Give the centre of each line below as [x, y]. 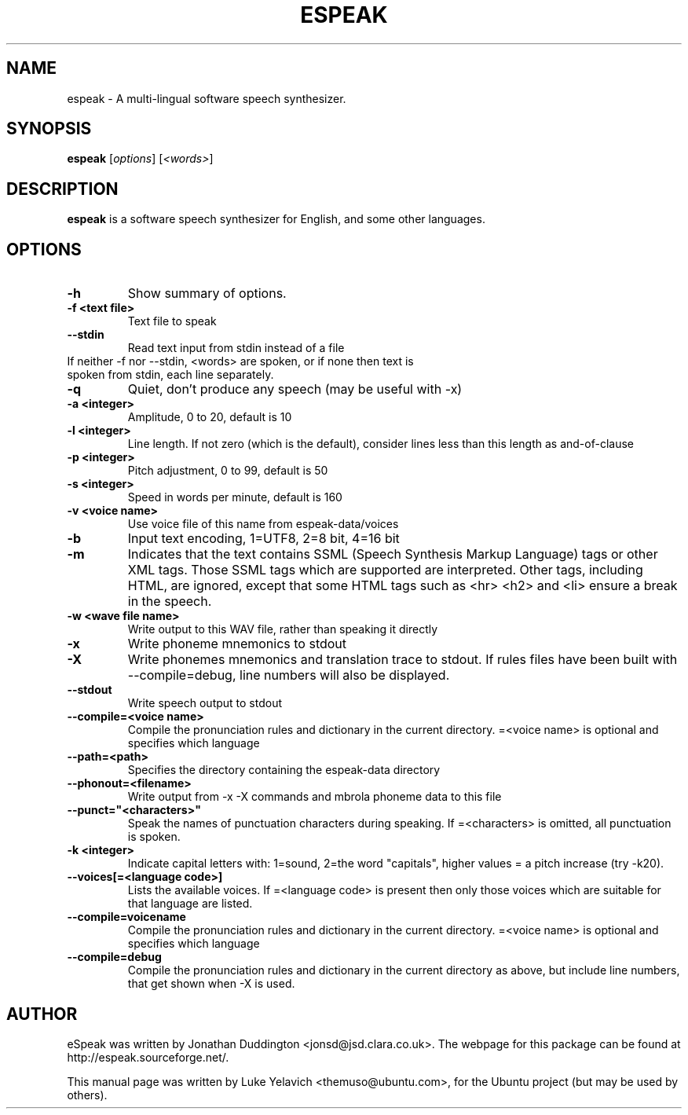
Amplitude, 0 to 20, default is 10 [210, 417]
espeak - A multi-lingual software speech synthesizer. [207, 98]
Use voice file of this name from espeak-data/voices [263, 524]
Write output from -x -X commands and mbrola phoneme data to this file [315, 797]
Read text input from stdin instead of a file [236, 348]
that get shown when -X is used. [211, 984]
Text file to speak [172, 321]
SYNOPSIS [49, 129]
